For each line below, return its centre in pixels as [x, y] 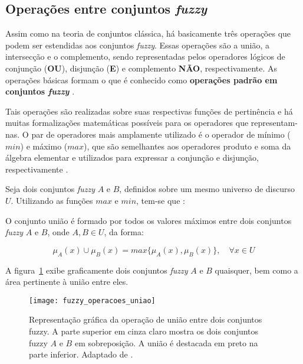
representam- [274, 123]
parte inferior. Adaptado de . [81, 354]
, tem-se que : [161, 200]
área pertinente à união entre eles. [67, 282]
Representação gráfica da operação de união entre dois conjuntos [146, 319]
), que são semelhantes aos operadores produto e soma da [187, 146]
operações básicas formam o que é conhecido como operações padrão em [141, 79]
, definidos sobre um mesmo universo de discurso [207, 189]
